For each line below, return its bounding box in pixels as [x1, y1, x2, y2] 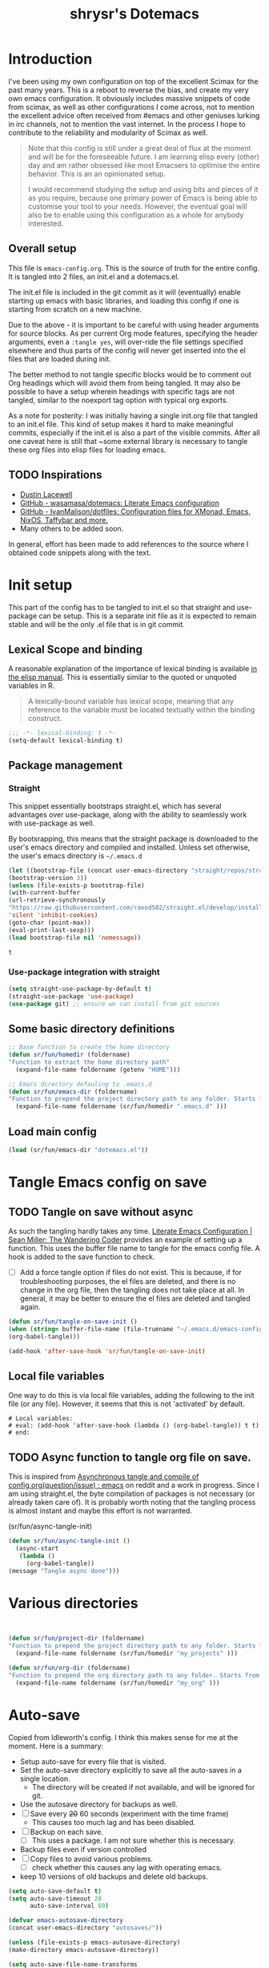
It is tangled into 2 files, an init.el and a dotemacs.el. [8, 271, 180, 281]
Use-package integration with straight [8, 967, 160, 978]
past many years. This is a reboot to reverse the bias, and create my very [8, 85, 250, 95]
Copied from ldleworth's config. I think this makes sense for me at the [8, 1732, 239, 1742]
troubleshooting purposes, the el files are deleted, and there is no [19, 1276, 236, 1286]
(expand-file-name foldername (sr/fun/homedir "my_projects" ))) [15, 1649, 239, 1658]
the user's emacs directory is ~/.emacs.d [8, 850, 143, 860]
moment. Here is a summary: [8, 1741, 104, 1750]
